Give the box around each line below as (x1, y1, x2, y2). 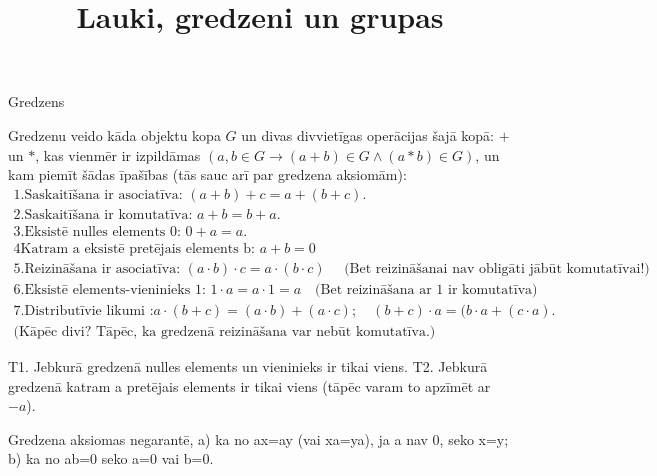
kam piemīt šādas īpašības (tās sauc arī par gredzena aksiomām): (8, 164, 407, 185)
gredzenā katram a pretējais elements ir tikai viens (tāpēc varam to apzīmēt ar (8, 375, 491, 396)
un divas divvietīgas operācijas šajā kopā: (241, 124, 494, 145)
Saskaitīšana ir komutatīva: (24, 207, 193, 222)
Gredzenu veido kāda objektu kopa (8, 124, 221, 145)
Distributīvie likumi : (24, 303, 154, 318)
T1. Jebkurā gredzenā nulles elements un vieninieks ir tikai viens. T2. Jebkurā (8, 356, 488, 376)
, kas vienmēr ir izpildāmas (35, 144, 201, 165)
